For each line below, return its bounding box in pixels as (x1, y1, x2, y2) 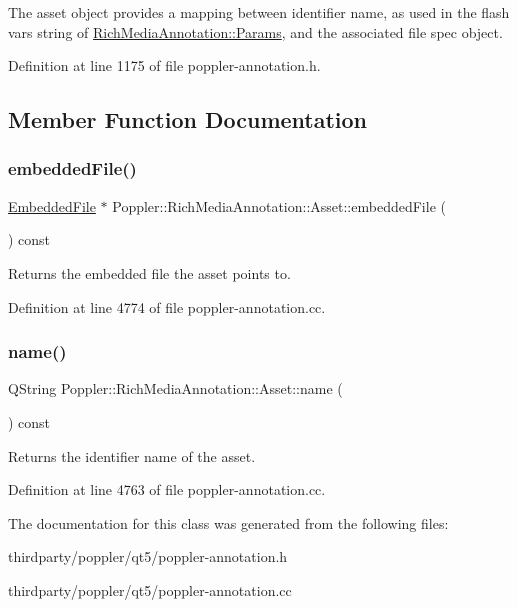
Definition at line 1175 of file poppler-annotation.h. (8, 55, 321, 76)
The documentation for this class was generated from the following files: (8, 512, 449, 533)
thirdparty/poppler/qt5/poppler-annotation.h (8, 546, 288, 567)
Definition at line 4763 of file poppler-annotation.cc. (8, 479, 326, 500)
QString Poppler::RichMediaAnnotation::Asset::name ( (8, 378, 343, 399)
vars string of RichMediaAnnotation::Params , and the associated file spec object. (8, 21, 503, 42)
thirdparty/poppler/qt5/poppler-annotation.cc (8, 579, 292, 600)
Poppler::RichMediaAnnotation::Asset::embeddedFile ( (112, 195, 446, 216)
